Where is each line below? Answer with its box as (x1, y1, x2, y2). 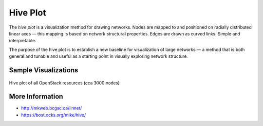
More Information (9, 93, 63, 101)
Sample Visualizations (9, 66, 78, 74)
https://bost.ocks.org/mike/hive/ (21, 112, 86, 118)
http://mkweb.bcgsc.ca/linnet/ (21, 105, 82, 111)
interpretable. (9, 38, 37, 44)
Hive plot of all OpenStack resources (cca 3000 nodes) (9, 80, 120, 86)
